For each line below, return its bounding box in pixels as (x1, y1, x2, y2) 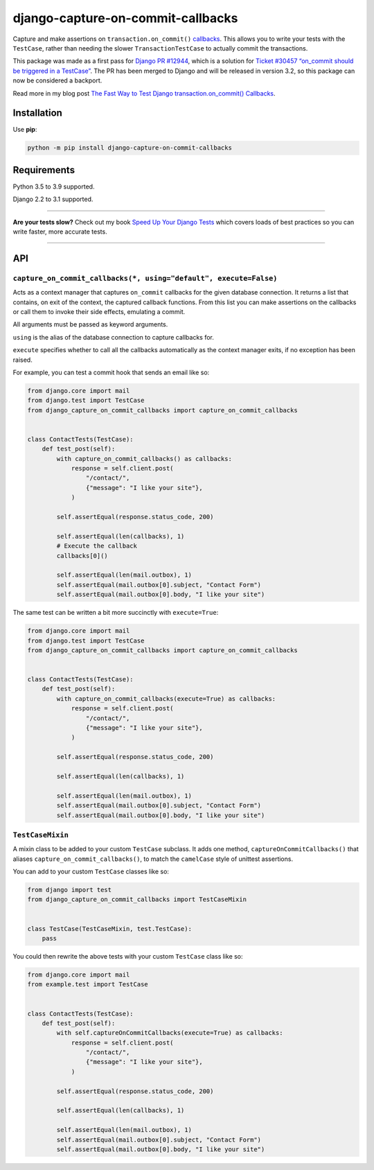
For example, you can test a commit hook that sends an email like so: (12, 368, 210, 376)
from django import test (27, 886, 112, 894)
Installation (12, 107, 62, 119)
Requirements (12, 164, 75, 176)
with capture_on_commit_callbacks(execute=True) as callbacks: (56, 695, 276, 703)
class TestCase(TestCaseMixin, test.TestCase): (27, 925, 192, 932)
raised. (12, 356, 33, 364)
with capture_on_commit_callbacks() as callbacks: (56, 455, 232, 462)
